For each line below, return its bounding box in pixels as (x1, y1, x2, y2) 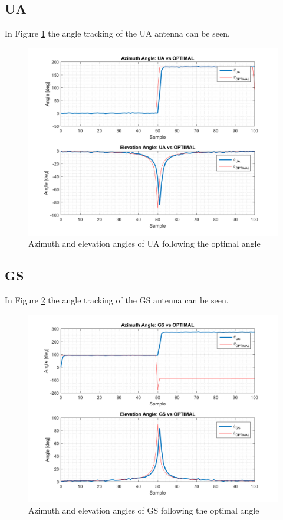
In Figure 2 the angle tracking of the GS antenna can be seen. (5, 294, 229, 306)
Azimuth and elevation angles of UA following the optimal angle (28, 237, 261, 250)
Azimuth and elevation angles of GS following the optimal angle (28, 504, 259, 516)
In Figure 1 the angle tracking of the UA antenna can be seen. (5, 27, 230, 40)
